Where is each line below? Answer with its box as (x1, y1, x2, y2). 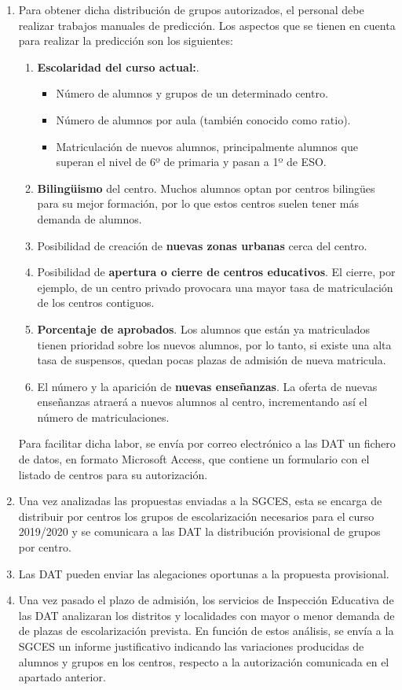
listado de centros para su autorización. (18, 466, 208, 482)
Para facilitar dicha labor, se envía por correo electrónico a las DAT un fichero (18, 435, 396, 452)
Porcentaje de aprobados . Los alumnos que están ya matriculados (37, 320, 371, 337)
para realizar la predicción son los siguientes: (18, 32, 233, 49)
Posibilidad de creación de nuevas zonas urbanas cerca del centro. (37, 237, 367, 253)
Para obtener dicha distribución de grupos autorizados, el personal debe (18, 2, 364, 17)
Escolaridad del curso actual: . (37, 58, 199, 75)
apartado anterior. (18, 669, 106, 685)
